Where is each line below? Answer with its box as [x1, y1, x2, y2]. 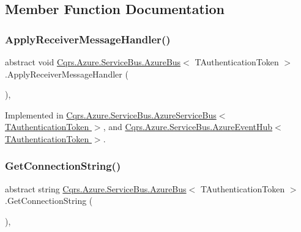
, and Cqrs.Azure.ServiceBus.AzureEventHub [103, 120, 273, 133]
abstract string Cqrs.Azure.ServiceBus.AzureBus [5, 182, 187, 195]
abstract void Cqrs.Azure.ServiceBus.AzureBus [5, 56, 181, 68]
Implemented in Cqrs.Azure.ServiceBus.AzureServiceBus [5, 108, 217, 121]
